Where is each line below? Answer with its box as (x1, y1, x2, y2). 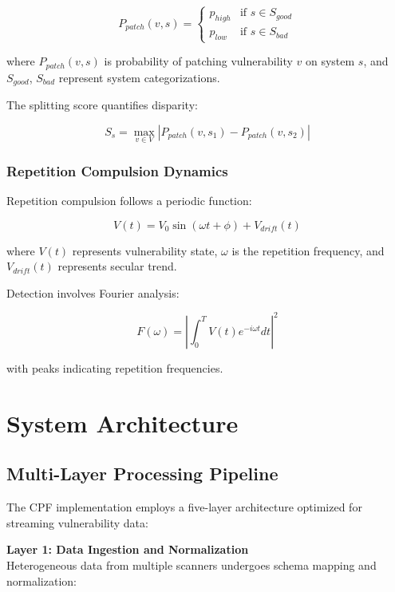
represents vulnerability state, (72, 242, 218, 259)
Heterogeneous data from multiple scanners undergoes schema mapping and (6, 556, 377, 573)
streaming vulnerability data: (6, 514, 148, 531)
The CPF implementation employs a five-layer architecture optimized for (6, 499, 362, 515)
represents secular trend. (57, 258, 177, 274)
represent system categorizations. (58, 69, 220, 85)
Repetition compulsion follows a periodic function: (6, 192, 252, 209)
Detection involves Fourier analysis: (6, 284, 180, 301)
